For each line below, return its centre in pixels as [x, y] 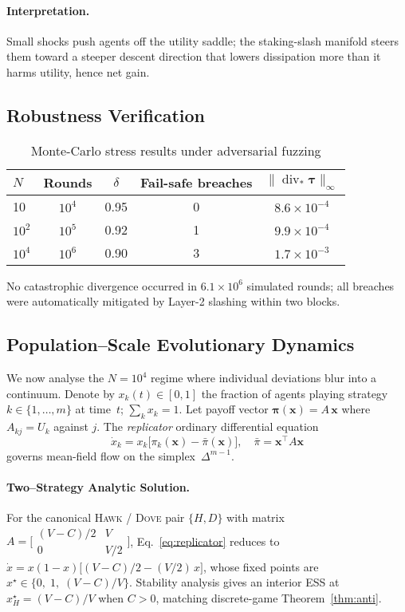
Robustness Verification [106, 115]
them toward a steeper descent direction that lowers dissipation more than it [194, 56]
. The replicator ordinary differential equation [208, 426]
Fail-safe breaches [196, 182]
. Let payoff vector [224, 409]
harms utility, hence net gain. [78, 71]
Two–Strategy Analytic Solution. [98, 486]
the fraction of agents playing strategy [295, 393]
